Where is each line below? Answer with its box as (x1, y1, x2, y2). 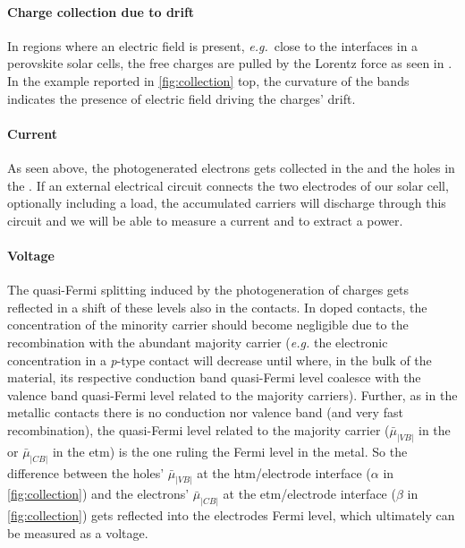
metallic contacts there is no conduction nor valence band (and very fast (7, 403, 403, 422)
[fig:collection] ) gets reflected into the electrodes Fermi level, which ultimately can (7, 506, 455, 525)
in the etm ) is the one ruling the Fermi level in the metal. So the (52, 441, 408, 460)
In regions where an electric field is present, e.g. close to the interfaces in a (7, 36, 418, 55)
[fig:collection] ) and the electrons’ (7, 484, 190, 503)
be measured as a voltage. (7, 523, 148, 542)
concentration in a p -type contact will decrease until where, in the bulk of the (7, 350, 432, 369)
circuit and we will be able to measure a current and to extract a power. (7, 210, 403, 229)
